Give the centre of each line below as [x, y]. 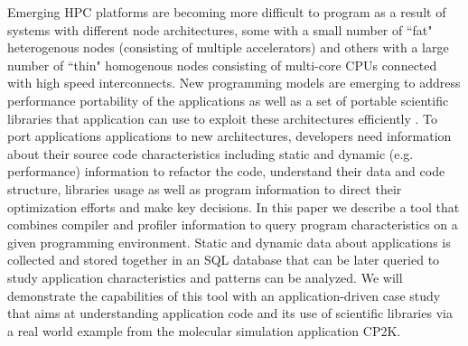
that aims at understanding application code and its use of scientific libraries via [230, 313]
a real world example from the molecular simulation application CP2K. [204, 330]
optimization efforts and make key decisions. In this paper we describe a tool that [234, 206]
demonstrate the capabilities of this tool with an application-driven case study [224, 295]
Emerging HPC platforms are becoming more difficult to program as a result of [227, 12]
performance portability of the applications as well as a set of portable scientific [228, 100]
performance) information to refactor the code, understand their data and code [226, 171]
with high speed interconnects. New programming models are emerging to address [234, 83]
